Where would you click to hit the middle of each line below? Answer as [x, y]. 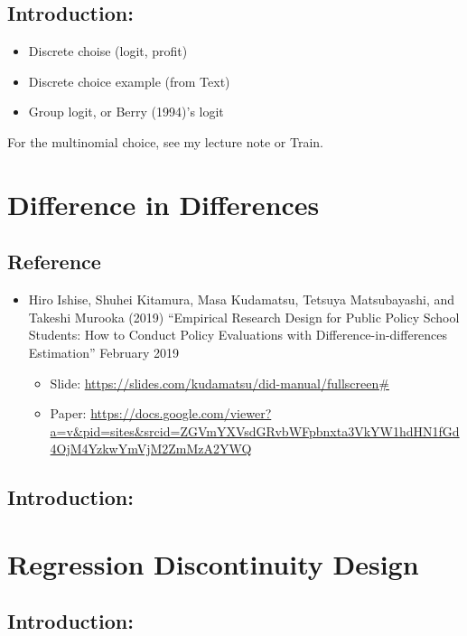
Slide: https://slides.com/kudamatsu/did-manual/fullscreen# [219, 383]
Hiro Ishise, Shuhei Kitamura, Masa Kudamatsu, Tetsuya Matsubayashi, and [242, 299]
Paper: [68, 413]
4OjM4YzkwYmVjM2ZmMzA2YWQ [151, 449]
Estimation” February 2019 [104, 352]
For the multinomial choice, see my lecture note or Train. [166, 141]
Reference [54, 262]
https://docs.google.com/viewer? [181, 413]
